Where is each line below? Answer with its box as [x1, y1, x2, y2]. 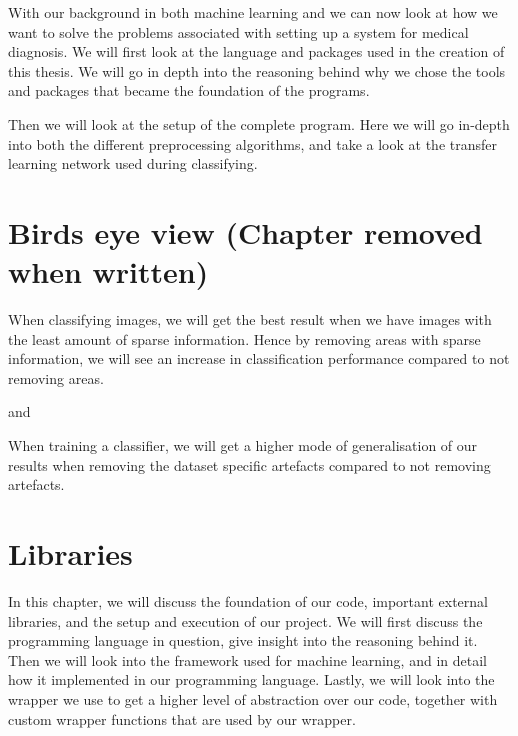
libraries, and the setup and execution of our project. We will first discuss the [8, 610, 483, 631]
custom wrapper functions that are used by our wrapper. [8, 708, 356, 729]
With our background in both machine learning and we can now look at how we [8, 2, 498, 22]
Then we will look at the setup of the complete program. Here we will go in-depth [8, 113, 510, 134]
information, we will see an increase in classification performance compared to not [8, 348, 510, 369]
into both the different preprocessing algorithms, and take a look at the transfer [8, 133, 498, 154]
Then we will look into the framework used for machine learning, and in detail [8, 649, 487, 670]
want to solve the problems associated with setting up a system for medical [8, 21, 469, 42]
